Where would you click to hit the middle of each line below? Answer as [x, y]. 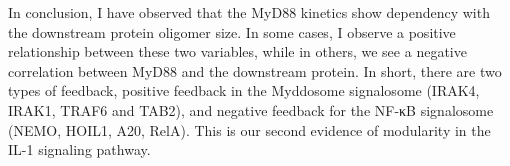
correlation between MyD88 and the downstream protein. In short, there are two [255, 70]
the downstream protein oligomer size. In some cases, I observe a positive [232, 31]
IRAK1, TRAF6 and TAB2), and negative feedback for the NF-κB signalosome [251, 109]
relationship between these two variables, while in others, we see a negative [237, 51]
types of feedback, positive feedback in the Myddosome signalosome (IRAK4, [244, 90]
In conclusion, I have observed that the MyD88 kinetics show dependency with [249, 12]
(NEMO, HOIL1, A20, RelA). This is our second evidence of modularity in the [249, 129]
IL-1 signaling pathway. [79, 149]
